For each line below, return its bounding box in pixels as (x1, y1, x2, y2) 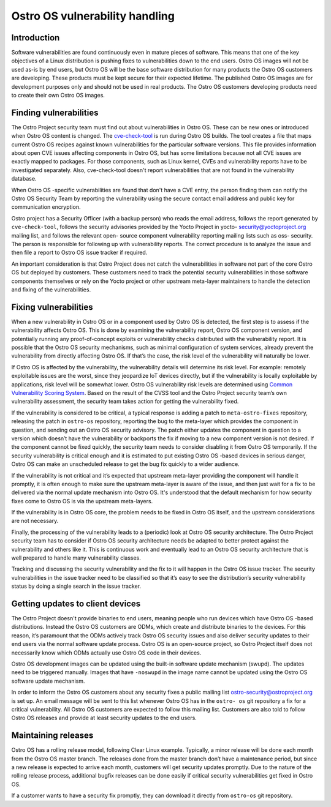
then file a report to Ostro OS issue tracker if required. (11, 249, 148, 257)
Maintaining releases (11, 730, 94, 741)
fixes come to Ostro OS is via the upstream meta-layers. (11, 497, 153, 505)
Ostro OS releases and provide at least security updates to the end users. (11, 714, 197, 722)
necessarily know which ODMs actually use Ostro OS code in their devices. (11, 649, 202, 656)
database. (11, 175, 37, 182)
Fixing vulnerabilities (11, 302, 93, 312)
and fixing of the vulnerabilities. (11, 285, 91, 293)
